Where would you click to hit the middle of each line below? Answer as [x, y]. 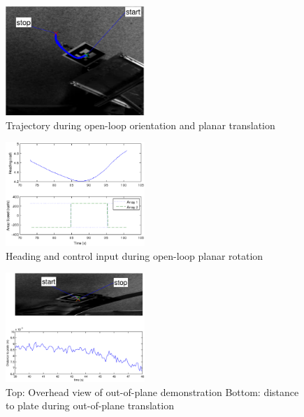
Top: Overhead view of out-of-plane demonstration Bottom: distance [152, 392]
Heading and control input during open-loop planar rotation [135, 255]
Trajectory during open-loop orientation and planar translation [140, 125]
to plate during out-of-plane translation [90, 405]
